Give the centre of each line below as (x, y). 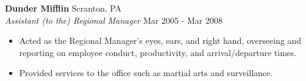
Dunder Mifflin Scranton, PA (63, 8)
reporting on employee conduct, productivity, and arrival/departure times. (158, 52)
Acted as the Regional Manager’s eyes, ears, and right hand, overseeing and (160, 40)
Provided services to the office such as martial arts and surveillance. (146, 73)
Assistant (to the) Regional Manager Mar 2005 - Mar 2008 (114, 20)
